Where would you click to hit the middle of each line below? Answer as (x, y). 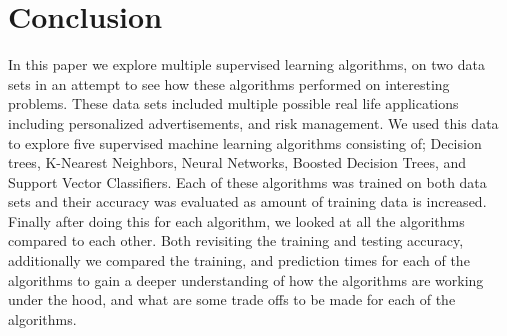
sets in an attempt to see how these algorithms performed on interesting (229, 83)
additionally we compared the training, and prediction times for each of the (239, 260)
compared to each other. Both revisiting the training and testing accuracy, (236, 240)
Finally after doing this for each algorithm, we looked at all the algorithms (236, 220)
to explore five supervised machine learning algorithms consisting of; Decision (245, 142)
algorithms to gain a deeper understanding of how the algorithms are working (246, 279)
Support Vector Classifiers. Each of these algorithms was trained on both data (247, 181)
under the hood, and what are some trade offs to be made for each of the (232, 299)
